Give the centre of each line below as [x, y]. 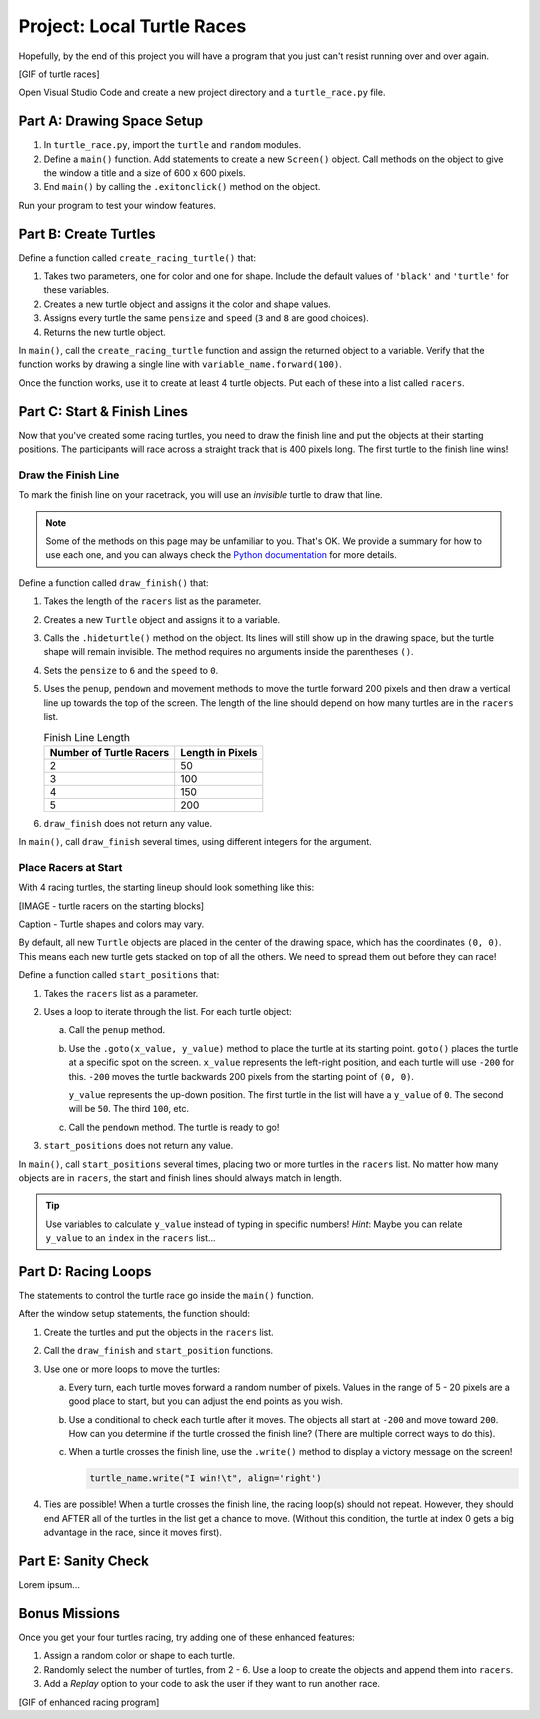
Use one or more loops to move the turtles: [131, 1369]
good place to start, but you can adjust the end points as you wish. [206, 1401]
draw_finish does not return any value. [128, 823]
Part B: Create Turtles [87, 233]
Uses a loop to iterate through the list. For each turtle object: [167, 1011]
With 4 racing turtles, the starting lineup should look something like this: [166, 887]
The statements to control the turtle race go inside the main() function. [166, 1295]
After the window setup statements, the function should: [134, 1314]
